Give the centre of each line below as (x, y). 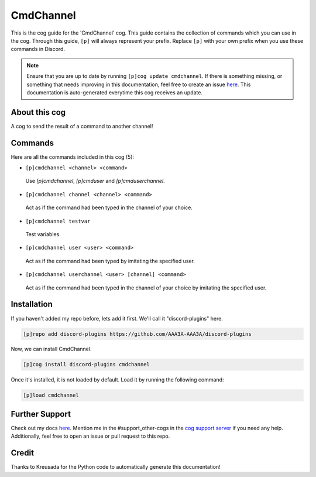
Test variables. (43, 234)
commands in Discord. (38, 49)
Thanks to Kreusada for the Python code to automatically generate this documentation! (116, 467)
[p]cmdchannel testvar (58, 221)
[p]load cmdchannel (51, 395)
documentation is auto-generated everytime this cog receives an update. (115, 92)
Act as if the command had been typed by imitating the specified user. (110, 261)
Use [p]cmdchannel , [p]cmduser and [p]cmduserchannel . (95, 181)
